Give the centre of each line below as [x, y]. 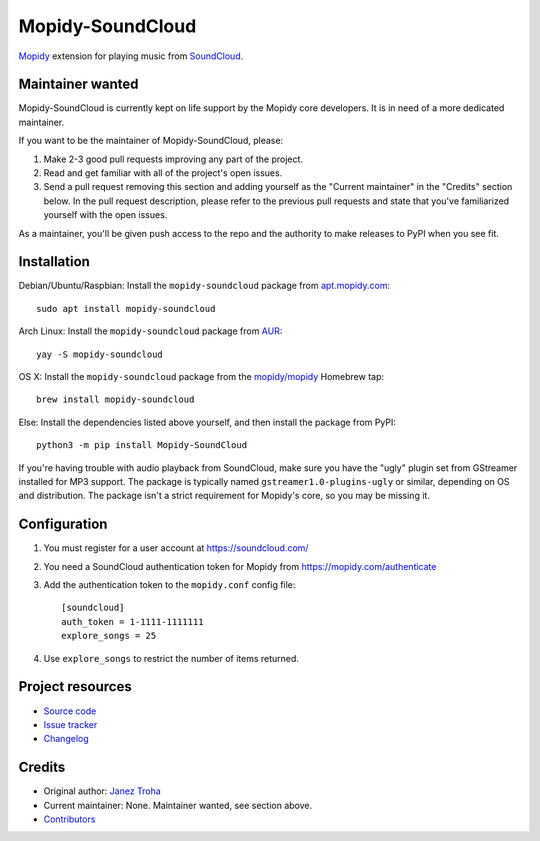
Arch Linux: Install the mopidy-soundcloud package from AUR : [150, 331]
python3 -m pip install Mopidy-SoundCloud [142, 445]
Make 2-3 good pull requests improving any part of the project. [173, 159]
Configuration [63, 524]
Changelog [66, 739]
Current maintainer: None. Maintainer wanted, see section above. [178, 805]
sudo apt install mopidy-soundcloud [126, 308]
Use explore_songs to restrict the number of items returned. [171, 658]
